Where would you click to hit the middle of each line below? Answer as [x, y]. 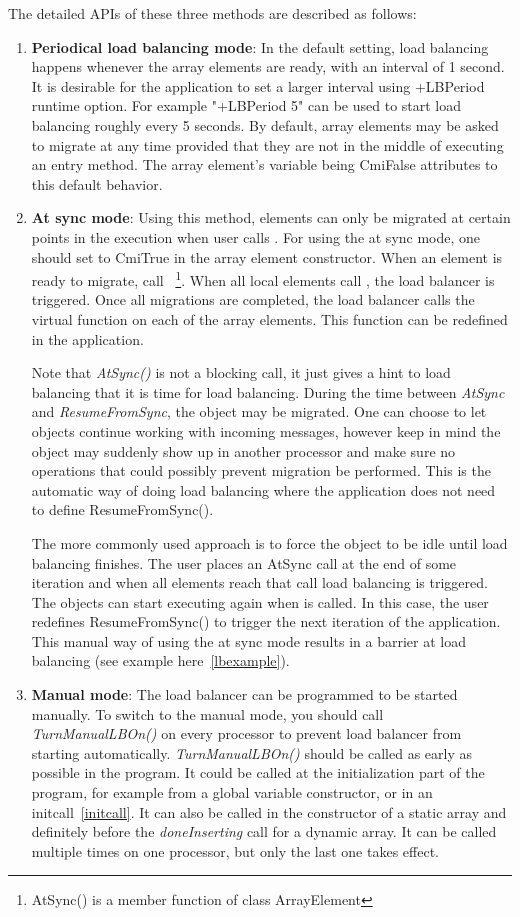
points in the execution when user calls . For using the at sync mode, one [256, 236]
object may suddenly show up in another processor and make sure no [243, 450]
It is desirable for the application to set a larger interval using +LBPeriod [258, 85]
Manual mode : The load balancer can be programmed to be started [244, 694]
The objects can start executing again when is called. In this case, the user [260, 601]
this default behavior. [97, 183]
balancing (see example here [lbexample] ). [160, 660]
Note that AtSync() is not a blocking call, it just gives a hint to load [241, 372]
